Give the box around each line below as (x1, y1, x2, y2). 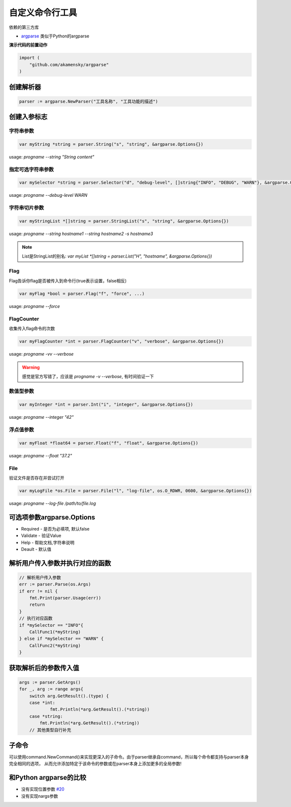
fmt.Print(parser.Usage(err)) (29, 595, 101, 601)
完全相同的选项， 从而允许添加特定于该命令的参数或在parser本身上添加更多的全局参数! (9, 761, 182, 767)
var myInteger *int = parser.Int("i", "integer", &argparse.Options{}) (19, 402, 194, 408)
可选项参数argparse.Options (9, 513, 96, 521)
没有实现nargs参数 (21, 793, 58, 799)
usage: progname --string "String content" (9, 154, 95, 160)
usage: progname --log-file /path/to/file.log (9, 500, 97, 506)
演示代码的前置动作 (9, 42, 48, 48)
